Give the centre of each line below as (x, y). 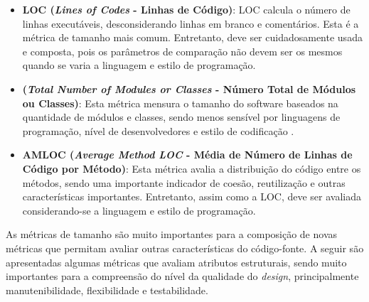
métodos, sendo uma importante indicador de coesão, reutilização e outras (184, 182)
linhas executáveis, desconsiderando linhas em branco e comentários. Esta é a (191, 23)
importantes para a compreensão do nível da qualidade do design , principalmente (182, 276)
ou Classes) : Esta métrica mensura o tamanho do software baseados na (180, 103)
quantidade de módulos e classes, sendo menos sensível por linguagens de (181, 117)
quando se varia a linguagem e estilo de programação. (139, 65)
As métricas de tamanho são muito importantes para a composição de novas (172, 234)
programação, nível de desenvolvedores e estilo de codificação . (158, 130)
